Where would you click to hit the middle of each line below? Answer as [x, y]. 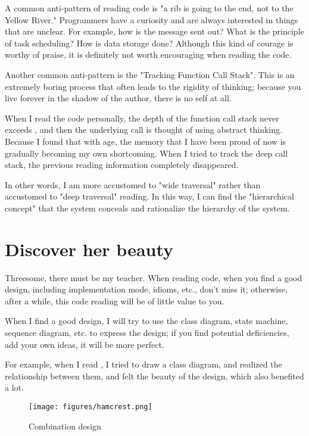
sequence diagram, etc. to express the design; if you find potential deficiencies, [147, 332]
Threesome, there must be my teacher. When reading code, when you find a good [154, 277]
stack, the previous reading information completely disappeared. [122, 165]
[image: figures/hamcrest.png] [90, 407]
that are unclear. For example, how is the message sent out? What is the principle [154, 31]
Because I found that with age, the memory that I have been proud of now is [146, 141]
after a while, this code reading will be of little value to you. [115, 300]
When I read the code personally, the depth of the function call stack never [142, 118]
